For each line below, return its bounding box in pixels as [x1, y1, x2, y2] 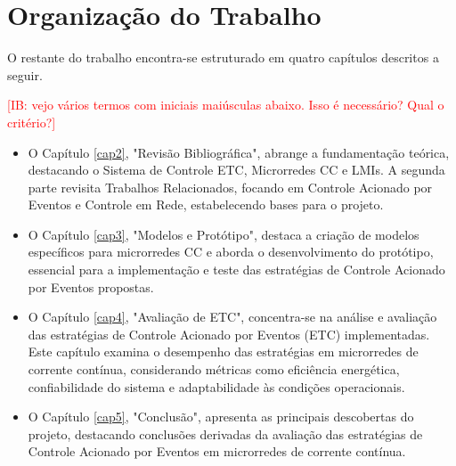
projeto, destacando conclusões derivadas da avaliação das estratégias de [28, 424, 423, 443]
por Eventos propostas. [28, 277, 154, 296]
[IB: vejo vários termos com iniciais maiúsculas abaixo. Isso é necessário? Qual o [7, 95, 444, 114]
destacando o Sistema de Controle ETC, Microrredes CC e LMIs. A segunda [28, 160, 445, 179]
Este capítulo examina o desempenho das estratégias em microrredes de [28, 342, 419, 361]
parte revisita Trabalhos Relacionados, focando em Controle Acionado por [28, 177, 433, 196]
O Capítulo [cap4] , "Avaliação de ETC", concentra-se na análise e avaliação [28, 307, 437, 326]
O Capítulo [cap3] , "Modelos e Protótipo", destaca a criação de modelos [28, 225, 419, 243]
